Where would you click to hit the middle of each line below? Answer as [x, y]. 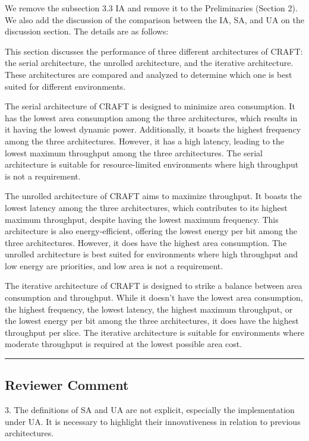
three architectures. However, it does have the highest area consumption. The [146, 242]
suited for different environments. [65, 86]
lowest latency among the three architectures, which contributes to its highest [146, 207]
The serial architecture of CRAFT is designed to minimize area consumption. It [150, 106]
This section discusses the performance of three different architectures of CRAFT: [154, 51]
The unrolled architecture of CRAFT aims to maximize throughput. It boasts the [153, 196]
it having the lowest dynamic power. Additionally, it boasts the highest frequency [153, 129]
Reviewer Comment [67, 385]
